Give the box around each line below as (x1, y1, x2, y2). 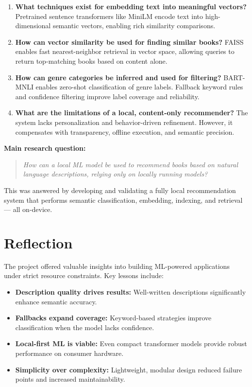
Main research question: (4, 143, 86, 153)
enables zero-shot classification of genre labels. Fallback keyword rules (35, 82, 243, 92)
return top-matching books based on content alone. (15, 55, 168, 66)
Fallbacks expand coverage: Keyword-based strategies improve (15, 313, 212, 323)
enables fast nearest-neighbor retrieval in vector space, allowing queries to (15, 46, 235, 56)
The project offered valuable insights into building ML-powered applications (4, 261, 230, 271)
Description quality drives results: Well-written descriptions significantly (15, 287, 246, 297)
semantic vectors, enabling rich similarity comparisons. (52, 20, 216, 31)
